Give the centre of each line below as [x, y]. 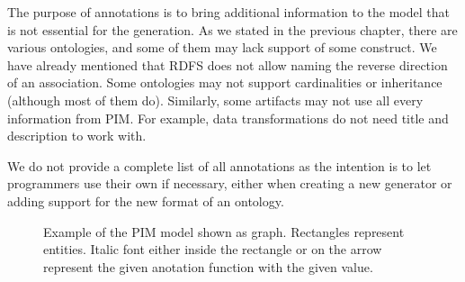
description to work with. [77, 136]
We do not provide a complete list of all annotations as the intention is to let [219, 165]
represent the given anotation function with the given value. [208, 266]
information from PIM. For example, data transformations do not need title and [228, 118]
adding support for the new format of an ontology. [146, 200]
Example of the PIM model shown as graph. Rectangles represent [224, 231]
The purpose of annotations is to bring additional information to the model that [228, 12]
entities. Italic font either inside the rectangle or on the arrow [213, 249]
